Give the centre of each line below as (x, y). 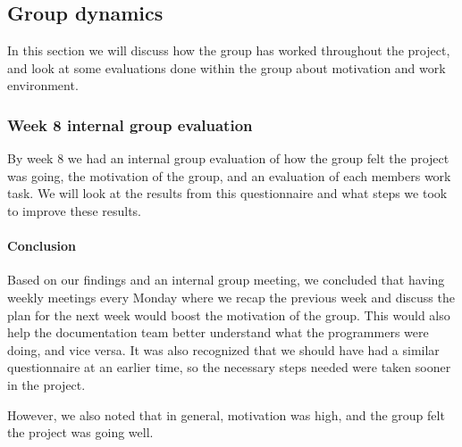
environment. (43, 85)
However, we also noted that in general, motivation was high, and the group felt (226, 414)
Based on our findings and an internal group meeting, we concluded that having (226, 280)
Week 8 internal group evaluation (130, 124)
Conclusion (42, 246)
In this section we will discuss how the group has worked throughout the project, (229, 50)
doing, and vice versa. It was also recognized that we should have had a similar (223, 349)
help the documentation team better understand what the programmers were (218, 332)
